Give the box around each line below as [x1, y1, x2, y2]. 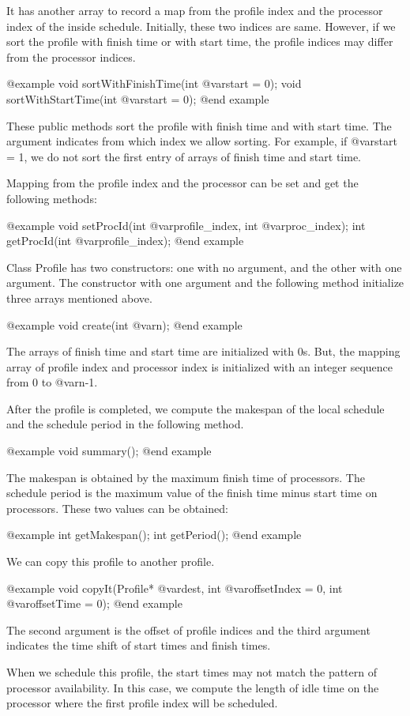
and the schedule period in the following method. [6, 416, 244, 432]
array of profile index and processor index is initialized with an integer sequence [6, 358, 393, 375]
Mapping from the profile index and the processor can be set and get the [6, 175, 359, 191]
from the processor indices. [6, 48, 136, 65]
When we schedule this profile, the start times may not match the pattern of [6, 664, 377, 680]
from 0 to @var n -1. [6, 374, 98, 390]
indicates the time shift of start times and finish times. [6, 637, 271, 654]
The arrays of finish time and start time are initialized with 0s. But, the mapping [6, 343, 401, 360]
